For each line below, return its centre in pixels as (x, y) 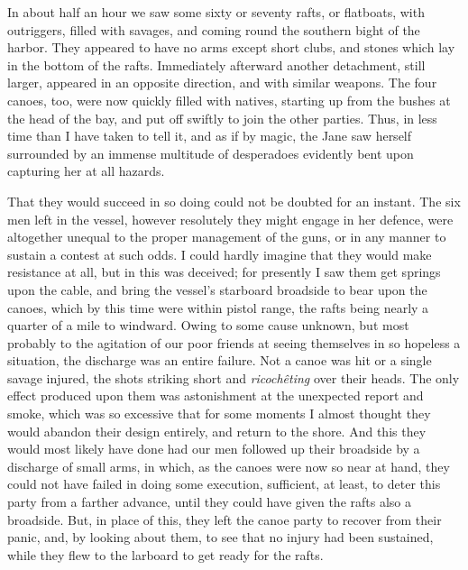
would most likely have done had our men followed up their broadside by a (214, 449)
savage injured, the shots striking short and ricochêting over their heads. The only (234, 377)
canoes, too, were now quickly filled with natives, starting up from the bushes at (229, 100)
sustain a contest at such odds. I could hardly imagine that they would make (220, 254)
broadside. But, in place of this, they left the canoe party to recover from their (225, 519)
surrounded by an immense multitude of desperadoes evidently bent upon (211, 153)
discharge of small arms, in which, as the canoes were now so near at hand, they (229, 466)
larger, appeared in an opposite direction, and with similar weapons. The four (222, 83)
